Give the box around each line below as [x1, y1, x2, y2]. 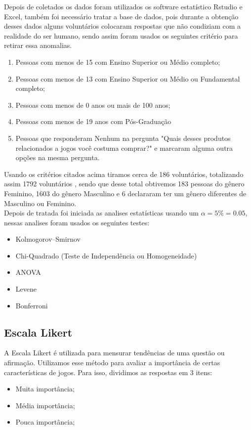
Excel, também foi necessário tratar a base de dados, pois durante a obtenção [4, 11, 239, 21]
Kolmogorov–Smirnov [15, 234, 81, 244]
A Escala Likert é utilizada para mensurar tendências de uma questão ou [4, 347, 225, 358]
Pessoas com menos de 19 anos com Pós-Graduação [15, 116, 171, 127]
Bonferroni [15, 300, 48, 310]
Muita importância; [15, 384, 75, 394]
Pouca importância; [15, 417, 75, 427]
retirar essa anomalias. [4, 40, 72, 50]
